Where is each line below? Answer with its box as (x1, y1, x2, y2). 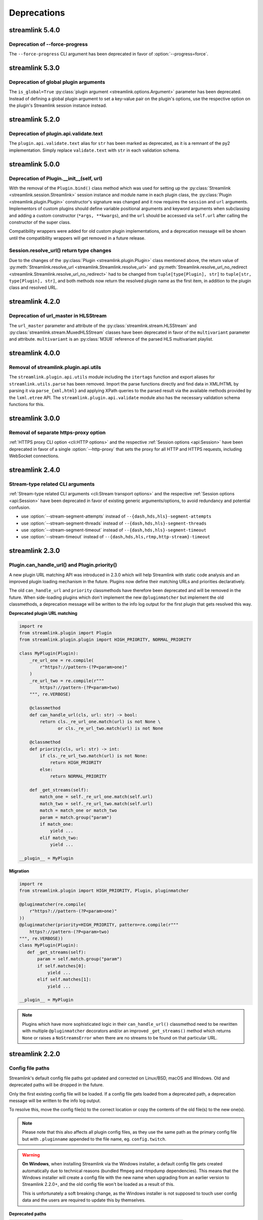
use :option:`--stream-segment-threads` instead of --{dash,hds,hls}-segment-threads (21, 520, 207, 526)
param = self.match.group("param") (37, 956, 122, 962)
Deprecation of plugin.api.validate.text (9, 130, 103, 137)
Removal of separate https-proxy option (9, 429, 106, 436)
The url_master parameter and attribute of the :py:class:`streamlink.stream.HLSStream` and (9, 323, 197, 328)
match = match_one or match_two (39, 808, 117, 813)
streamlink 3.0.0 (9, 414, 60, 422)
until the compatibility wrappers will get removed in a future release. (9, 235, 146, 241)
